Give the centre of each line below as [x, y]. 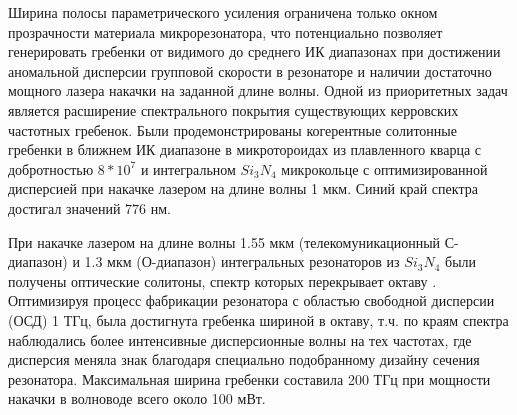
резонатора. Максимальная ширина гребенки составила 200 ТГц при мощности [249, 378]
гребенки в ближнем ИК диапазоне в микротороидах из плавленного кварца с [244, 149]
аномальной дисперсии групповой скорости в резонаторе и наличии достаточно [250, 70]
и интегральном [188, 168]
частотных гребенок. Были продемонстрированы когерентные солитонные [232, 129]
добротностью [51, 168]
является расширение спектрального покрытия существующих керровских [233, 109]
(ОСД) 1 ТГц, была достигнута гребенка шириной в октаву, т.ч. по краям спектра [258, 319]
